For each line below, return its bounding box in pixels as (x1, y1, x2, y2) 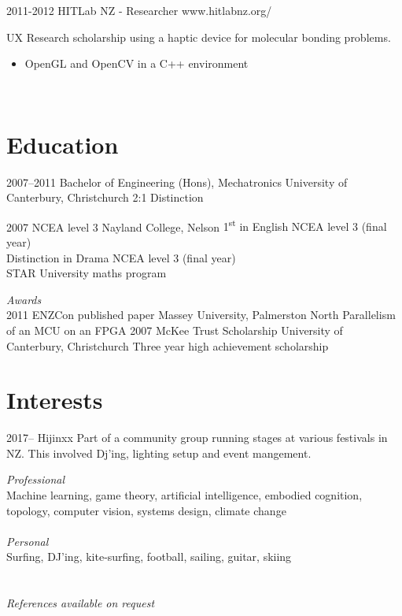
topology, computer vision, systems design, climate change (6, 502, 286, 518)
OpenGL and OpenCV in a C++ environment (24, 55, 249, 72)
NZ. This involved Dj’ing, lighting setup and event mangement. (6, 444, 312, 461)
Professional (6, 471, 65, 488)
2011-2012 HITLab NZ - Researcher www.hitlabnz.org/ (6, 2, 272, 18)
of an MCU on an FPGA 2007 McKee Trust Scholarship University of (6, 321, 343, 338)
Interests (6, 384, 103, 416)
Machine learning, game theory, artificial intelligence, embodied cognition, (6, 487, 363, 503)
